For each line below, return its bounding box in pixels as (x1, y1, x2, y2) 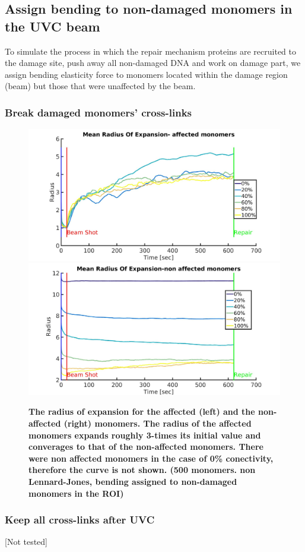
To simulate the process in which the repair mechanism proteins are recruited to (5, 45, 297, 57)
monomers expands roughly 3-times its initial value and (28, 428, 261, 441)
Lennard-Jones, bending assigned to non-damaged (28, 475, 237, 487)
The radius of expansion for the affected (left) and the (28, 405, 255, 418)
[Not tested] (5, 535, 48, 548)
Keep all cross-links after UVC (5, 512, 155, 527)
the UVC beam (5, 17, 100, 35)
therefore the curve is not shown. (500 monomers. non (28, 463, 256, 476)
